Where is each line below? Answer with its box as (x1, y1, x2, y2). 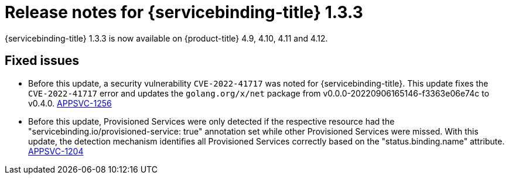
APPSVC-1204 (28, 146, 84, 156)
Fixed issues (5, 53, 80, 68)
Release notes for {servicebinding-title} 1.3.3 (5, 2, 363, 22)
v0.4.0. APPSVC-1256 (28, 98, 112, 108)
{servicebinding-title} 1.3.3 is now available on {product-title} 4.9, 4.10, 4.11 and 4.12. (5, 33, 328, 43)
